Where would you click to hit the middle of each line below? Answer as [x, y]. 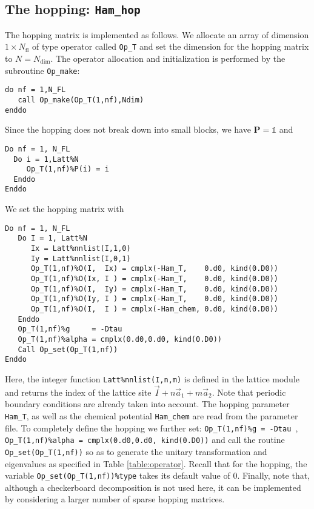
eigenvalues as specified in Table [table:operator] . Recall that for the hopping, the [156, 463]
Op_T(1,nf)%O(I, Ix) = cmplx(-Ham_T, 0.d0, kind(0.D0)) [155, 269]
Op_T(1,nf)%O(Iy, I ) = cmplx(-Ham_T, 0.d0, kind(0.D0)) [155, 299]
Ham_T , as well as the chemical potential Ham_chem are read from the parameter [152, 415]
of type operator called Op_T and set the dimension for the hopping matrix [170, 46]
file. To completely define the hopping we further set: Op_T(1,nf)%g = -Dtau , [152, 427]
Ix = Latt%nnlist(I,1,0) [81, 249]
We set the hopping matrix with [65, 209]
